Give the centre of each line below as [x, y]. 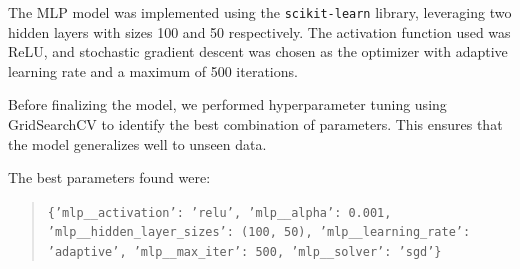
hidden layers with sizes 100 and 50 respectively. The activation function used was [259, 31]
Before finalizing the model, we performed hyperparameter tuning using [227, 104]
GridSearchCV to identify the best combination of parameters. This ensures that [255, 124]
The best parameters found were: [109, 177]
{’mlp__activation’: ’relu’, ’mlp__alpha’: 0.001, [219, 212]
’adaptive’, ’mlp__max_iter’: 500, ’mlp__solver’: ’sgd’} [244, 252]
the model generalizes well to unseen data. [137, 143]
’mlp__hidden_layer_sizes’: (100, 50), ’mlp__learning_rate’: [259, 232]
